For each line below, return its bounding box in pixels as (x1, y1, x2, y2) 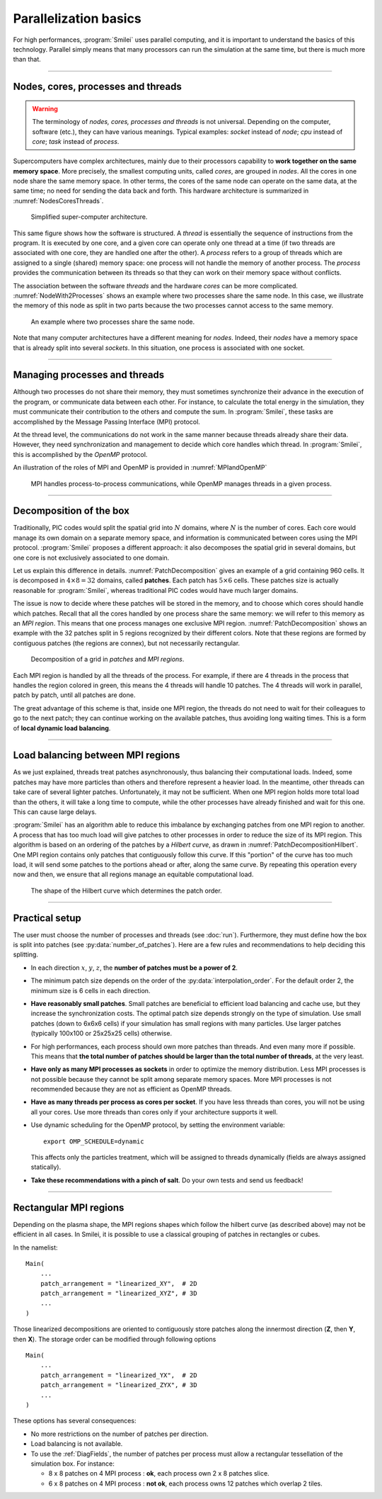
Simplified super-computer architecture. (30, 213, 148, 221)
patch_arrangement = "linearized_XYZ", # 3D (40, 1289, 197, 1298)
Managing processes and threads (13, 369, 165, 381)
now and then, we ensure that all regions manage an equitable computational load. (13, 870, 254, 878)
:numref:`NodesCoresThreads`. (13, 196, 104, 205)
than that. (13, 55, 42, 64)
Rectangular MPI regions (13, 1201, 125, 1214)
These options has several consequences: (13, 1417, 137, 1425)
